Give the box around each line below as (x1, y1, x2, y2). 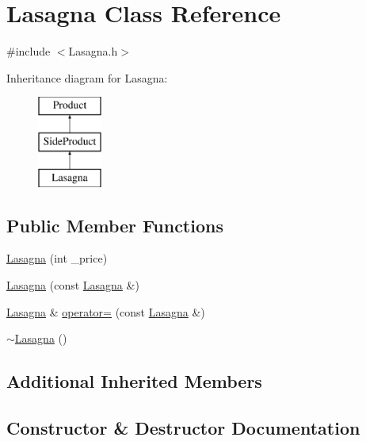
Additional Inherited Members (6, 369, 262, 393)
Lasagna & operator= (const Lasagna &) (6, 303, 205, 320)
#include (6, 43, 51, 59)
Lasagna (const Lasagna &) (6, 277, 139, 293)
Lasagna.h (68, 43, 118, 59)
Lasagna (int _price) (6, 250, 108, 267)
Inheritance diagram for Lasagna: (6, 69, 168, 86)
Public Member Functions (6, 213, 223, 237)
